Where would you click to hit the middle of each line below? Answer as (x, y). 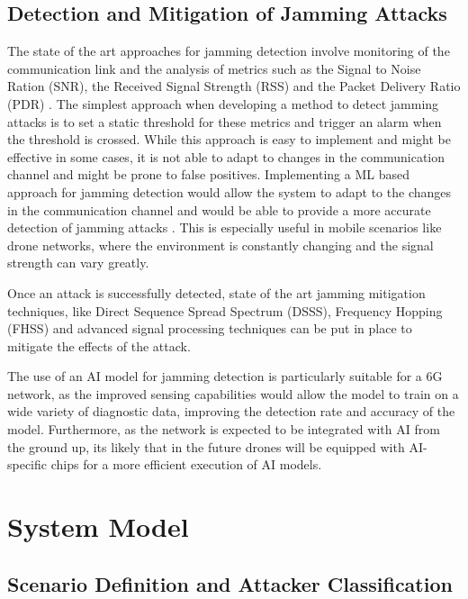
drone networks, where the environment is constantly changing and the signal (220, 245)
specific (27, 464)
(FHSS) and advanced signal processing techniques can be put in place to (210, 328)
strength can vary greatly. (78, 263)
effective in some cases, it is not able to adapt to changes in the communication (226, 156)
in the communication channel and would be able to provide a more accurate (219, 209)
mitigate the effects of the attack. (99, 345)
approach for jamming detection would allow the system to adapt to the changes (229, 191)
